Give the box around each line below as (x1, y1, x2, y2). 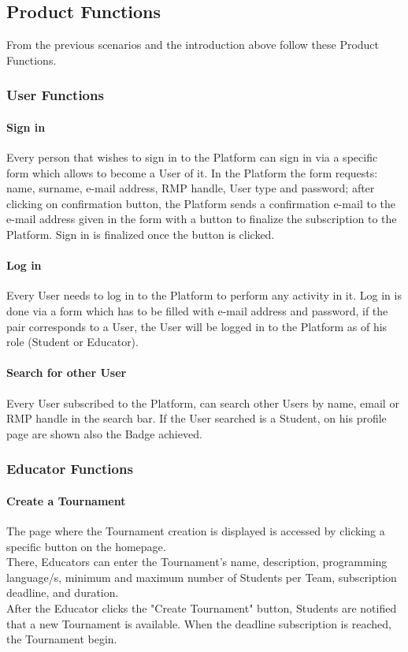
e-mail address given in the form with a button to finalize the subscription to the (6, 211, 397, 227)
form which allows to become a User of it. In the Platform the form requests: (6, 164, 378, 181)
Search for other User (6, 364, 127, 381)
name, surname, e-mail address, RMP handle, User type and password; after (6, 180, 375, 196)
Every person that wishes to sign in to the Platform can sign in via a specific (6, 149, 378, 166)
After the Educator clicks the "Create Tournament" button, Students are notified (6, 599, 397, 616)
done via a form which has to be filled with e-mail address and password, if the (6, 302, 388, 319)
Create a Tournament (6, 492, 126, 509)
